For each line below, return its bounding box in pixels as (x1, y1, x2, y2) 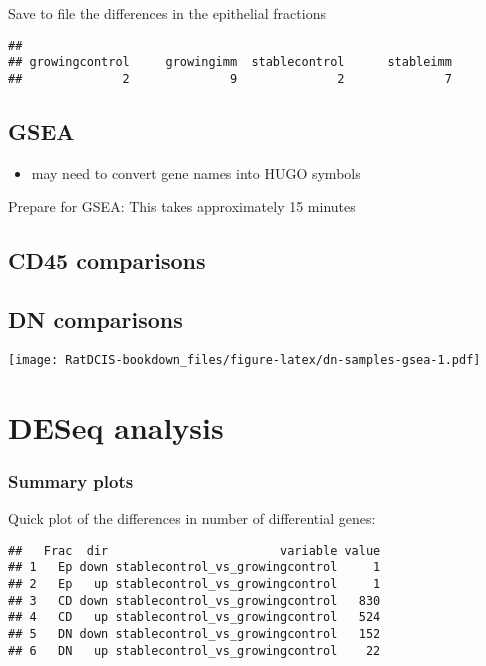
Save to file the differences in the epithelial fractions (8, 3, 326, 23)
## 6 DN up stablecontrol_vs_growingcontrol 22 (8, 643, 381, 658)
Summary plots (8, 468, 134, 493)
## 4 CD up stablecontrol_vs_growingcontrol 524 (8, 610, 381, 625)
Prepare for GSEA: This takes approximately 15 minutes (8, 196, 356, 217)
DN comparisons (8, 304, 183, 335)
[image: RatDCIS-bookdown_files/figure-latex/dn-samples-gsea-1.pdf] (8, 352, 481, 367)
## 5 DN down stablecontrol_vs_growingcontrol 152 (8, 627, 381, 642)
